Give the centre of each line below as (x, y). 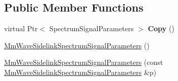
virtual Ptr (21, 28)
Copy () (161, 28)
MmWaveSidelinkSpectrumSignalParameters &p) (80, 72)
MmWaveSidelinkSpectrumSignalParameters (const (84, 62)
